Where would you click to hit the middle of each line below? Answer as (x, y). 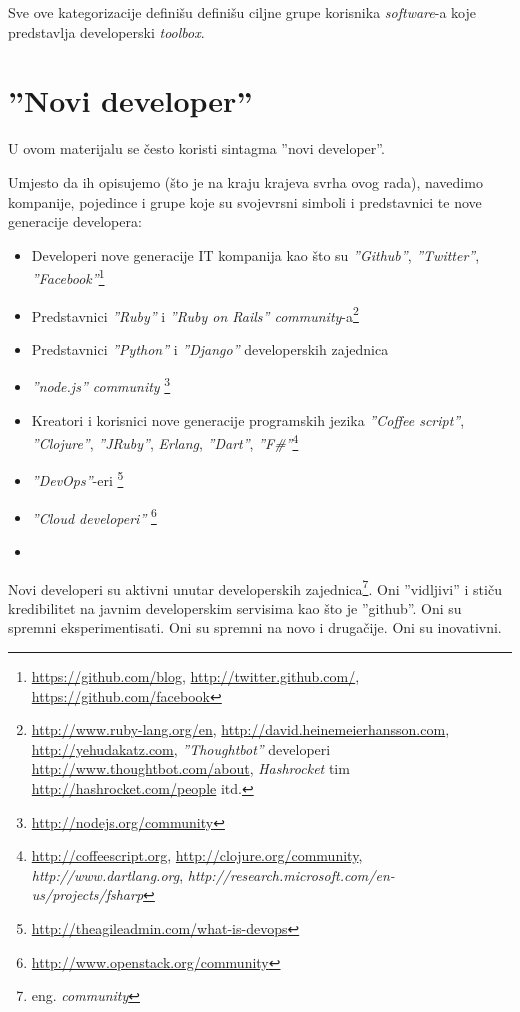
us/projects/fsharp (87, 894)
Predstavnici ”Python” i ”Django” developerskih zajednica (210, 348)
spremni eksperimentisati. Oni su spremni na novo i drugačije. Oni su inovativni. (255, 627)
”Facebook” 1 (68, 276)
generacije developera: (75, 221)
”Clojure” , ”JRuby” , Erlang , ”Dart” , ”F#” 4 (165, 441)
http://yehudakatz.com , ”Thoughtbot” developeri (181, 748)
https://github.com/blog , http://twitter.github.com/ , (195, 676)
